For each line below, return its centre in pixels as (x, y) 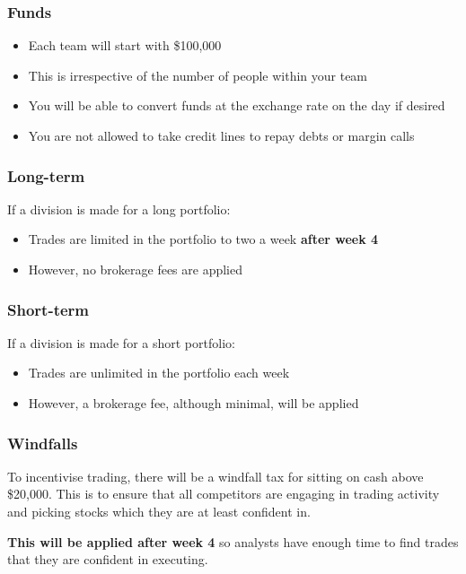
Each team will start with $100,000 (125, 45)
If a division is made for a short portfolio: (121, 342)
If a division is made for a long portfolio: (119, 209)
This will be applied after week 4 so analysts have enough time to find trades (233, 541)
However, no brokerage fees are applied (136, 269)
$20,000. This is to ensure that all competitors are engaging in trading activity (224, 494)
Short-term (48, 309)
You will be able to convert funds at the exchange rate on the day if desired (237, 105)
